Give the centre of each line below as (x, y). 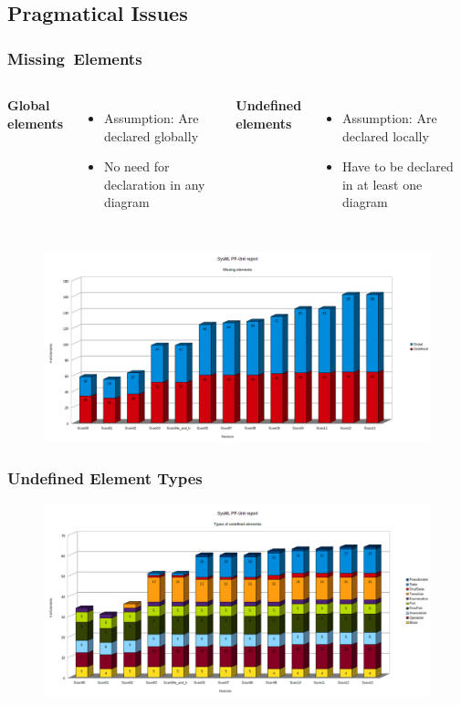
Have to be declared (398, 166)
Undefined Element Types (105, 478)
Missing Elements (75, 58)
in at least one (382, 184)
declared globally (151, 135)
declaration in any (154, 184)
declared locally (385, 135)
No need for (136, 166)
